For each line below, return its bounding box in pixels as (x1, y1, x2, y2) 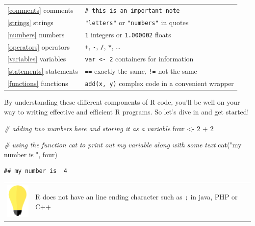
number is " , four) (4, 149, 57, 159)
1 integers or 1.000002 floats (85, 29, 171, 39)
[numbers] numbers (7, 29, 65, 39)
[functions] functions (7, 78, 68, 88)
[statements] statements (7, 66, 78, 76)
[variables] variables (7, 54, 66, 64)
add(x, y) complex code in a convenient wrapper (85, 78, 234, 88)
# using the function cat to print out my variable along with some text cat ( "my (4, 140, 242, 150)
